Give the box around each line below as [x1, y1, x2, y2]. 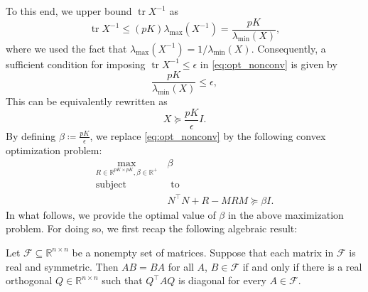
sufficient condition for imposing [6, 56, 146, 71]
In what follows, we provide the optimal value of [6, 207, 216, 222]
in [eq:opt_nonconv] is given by [200, 56, 337, 71]
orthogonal [6, 273, 53, 288]
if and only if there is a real [242, 259, 362, 274]
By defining [6, 128, 56, 143]
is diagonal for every [178, 273, 266, 288]
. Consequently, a [251, 40, 326, 55]
